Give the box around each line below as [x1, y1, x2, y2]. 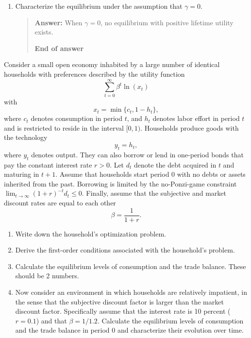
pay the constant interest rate [4, 159, 92, 169]
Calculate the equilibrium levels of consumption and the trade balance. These [15, 261, 246, 271]
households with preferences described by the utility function [4, 68, 185, 79]
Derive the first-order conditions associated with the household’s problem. [15, 245, 235, 255]
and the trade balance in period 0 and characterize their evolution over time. [15, 325, 244, 335]
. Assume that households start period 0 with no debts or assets [55, 169, 246, 179]
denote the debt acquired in [134, 159, 217, 169]
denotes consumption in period [31, 113, 122, 123]
